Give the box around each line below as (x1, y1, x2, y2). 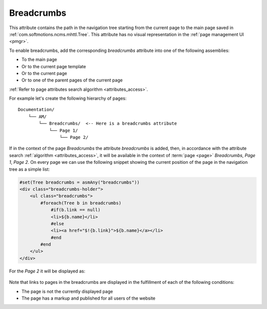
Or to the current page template (21, 63, 86, 69)
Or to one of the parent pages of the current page (21, 77, 123, 83)
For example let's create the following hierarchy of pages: (9, 95, 127, 101)
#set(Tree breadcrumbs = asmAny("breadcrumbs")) (19, 179, 140, 185)
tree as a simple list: (9, 166, 50, 172)
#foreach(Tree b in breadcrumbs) (40, 200, 122, 206)
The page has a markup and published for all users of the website (21, 295, 156, 301)
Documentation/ (18, 107, 55, 113)
